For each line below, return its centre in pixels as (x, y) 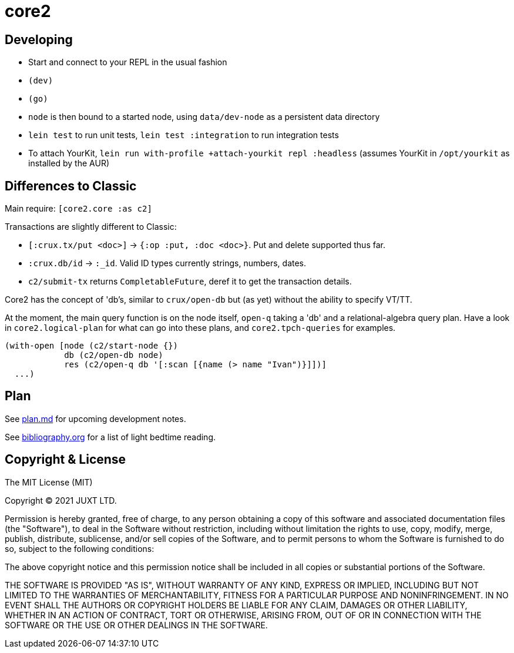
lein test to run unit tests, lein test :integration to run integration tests (184, 135)
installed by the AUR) (69, 163)
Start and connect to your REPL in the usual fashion (128, 62)
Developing (39, 39)
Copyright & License (65, 460)
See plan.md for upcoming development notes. (95, 418)
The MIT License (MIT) (49, 482)
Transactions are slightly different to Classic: (91, 227)
